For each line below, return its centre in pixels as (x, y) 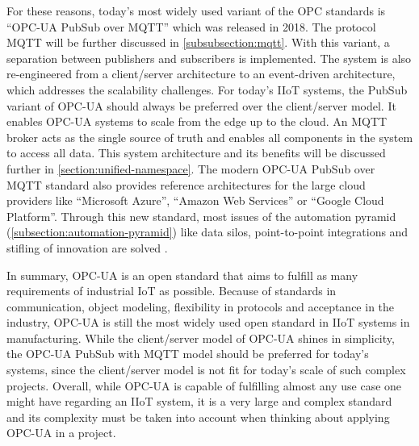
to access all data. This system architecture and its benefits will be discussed (196, 153)
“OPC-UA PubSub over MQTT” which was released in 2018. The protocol (191, 26)
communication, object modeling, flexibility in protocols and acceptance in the (201, 306)
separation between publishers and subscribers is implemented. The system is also (209, 58)
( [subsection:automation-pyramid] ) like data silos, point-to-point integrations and (207, 232)
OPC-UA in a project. (61, 433)
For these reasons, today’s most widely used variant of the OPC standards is (196, 10)
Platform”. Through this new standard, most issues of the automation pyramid (201, 216)
